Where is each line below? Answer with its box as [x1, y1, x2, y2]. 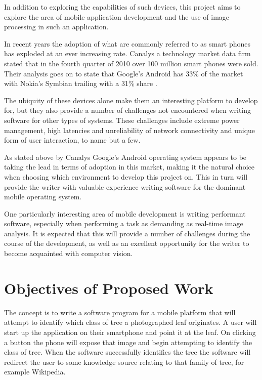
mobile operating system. [4, 191, 82, 202]
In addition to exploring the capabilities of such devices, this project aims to [4, 2, 241, 12]
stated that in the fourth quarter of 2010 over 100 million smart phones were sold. [4, 58, 258, 68]
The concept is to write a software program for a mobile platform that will [4, 307, 236, 317]
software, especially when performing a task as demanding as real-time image [4, 218, 243, 229]
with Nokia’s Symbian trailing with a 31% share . [4, 78, 157, 89]
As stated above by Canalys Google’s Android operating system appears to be [4, 151, 247, 162]
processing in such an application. [4, 21, 109, 32]
